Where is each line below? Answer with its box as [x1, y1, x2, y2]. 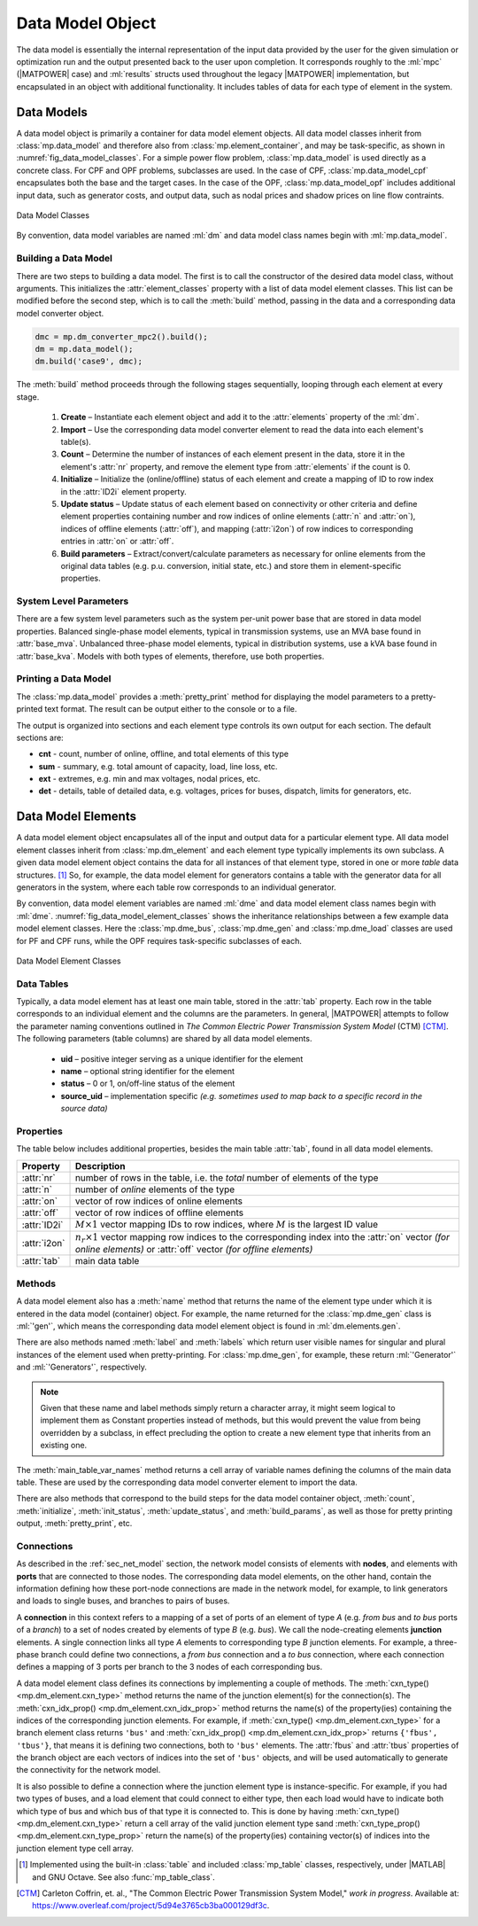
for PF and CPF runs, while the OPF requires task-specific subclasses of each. [16, 935, 303, 946]
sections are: [16, 732, 64, 743]
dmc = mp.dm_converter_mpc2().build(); [35, 331, 208, 341]
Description [74, 1159, 126, 1172]
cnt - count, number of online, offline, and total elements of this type [38, 749, 289, 760]
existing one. [40, 1440, 88, 1451]
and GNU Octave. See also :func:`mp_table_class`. [32, 1871, 216, 1883]
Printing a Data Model [16, 673, 112, 685]
